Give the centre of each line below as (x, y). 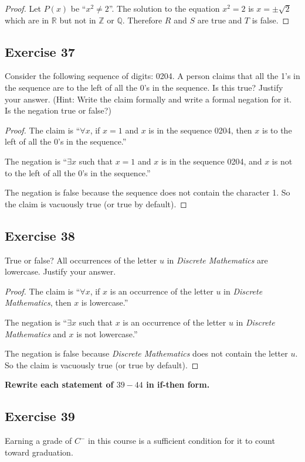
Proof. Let (23, 8)
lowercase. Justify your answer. (60, 271)
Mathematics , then (38, 302)
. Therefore (142, 20)
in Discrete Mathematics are (217, 260)
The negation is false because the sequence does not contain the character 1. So (148, 192)
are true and (220, 20)
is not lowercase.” (107, 333)
